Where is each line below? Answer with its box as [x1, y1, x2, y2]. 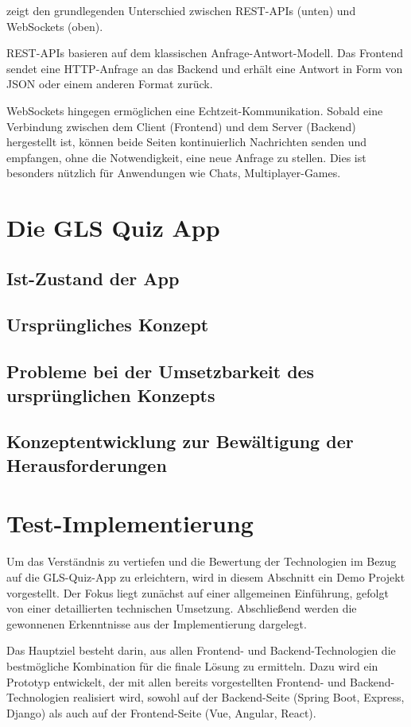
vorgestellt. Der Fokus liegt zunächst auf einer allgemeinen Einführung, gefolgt [6, 584, 389, 601]
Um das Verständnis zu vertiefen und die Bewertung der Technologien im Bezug [6, 553, 397, 570]
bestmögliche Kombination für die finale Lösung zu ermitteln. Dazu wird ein [6, 657, 378, 674]
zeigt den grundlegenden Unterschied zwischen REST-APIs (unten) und [6, 2, 356, 18]
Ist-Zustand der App [6, 265, 180, 290]
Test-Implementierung [6, 507, 254, 539]
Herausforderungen [6, 452, 167, 477]
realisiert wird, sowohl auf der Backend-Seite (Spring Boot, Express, [72, 689, 405, 706]
